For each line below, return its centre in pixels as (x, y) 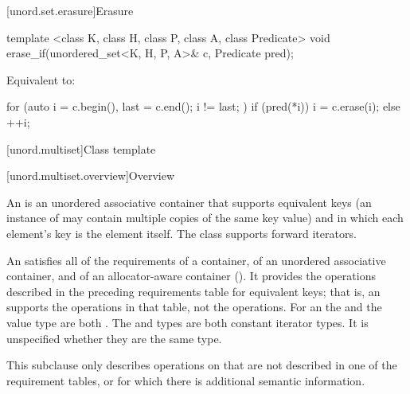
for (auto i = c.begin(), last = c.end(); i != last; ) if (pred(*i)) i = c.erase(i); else (203, 106)
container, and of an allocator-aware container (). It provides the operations (191, 276)
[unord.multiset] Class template (81, 148)
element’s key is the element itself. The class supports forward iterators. (182, 233)
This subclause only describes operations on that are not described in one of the (202, 365)
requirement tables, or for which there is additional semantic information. (186, 380)
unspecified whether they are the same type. (114, 338)
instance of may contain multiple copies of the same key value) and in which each (205, 218)
